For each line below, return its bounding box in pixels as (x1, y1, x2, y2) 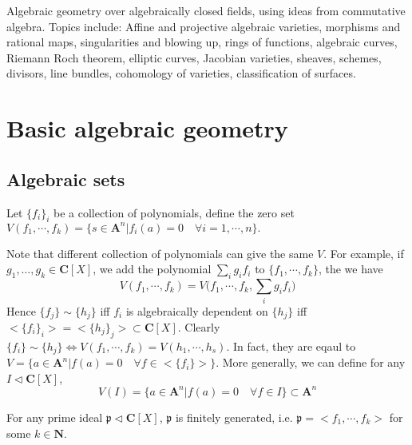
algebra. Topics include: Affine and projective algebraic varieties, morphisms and (6, 18, 401, 34)
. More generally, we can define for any (216, 354, 406, 371)
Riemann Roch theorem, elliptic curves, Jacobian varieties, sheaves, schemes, (6, 49, 382, 66)
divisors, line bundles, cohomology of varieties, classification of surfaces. (6, 65, 356, 81)
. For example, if (323, 244, 404, 261)
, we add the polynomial (93, 260, 212, 277)
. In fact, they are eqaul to (226, 337, 356, 354)
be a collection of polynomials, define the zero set (53, 204, 295, 221)
